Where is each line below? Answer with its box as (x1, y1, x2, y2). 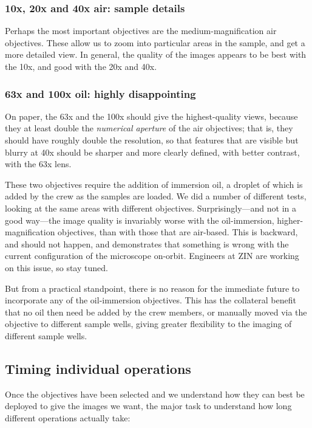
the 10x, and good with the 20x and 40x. (5, 60, 157, 72)
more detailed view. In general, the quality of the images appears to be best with (5, 48, 307, 61)
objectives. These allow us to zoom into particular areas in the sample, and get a (5, 36, 305, 49)
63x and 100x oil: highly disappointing (5, 86, 196, 101)
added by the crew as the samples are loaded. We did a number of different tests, (5, 190, 307, 202)
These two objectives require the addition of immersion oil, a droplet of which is (5, 178, 303, 190)
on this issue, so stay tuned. (5, 261, 108, 274)
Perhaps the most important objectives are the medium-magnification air (5, 24, 277, 37)
